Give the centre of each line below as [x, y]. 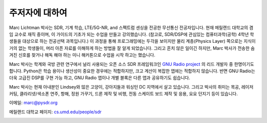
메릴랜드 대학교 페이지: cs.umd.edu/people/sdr [55, 112]
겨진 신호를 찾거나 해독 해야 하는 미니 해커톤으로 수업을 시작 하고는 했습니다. [82, 55]
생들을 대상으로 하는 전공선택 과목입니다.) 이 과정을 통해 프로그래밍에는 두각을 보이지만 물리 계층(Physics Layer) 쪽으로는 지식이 [133, 41]
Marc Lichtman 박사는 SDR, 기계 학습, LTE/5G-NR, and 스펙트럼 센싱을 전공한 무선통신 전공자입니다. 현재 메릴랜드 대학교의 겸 [131, 28]
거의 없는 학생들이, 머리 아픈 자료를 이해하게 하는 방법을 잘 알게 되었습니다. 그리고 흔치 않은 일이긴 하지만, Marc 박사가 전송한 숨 [132, 48]
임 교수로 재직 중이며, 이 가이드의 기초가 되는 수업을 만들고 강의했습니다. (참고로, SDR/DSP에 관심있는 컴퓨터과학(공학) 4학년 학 [132, 34]
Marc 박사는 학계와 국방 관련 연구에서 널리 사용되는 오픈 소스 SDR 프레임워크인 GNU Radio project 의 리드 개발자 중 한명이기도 [132, 64]
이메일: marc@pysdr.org [33, 103]
